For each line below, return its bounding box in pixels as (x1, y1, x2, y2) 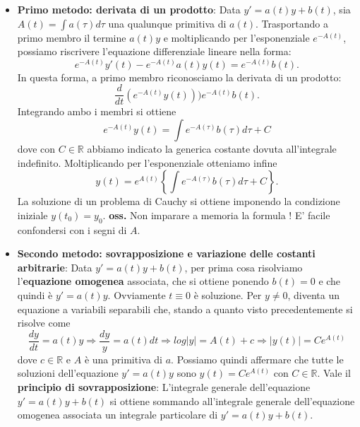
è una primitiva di (84, 351, 163, 366)
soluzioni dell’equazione (17, 365, 119, 380)
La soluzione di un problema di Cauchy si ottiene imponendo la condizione (17, 194, 340, 209)
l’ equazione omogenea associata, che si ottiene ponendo (17, 274, 269, 288)
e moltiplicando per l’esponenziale (163, 30, 310, 45)
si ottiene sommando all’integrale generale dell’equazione (109, 393, 355, 408)
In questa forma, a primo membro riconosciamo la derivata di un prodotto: (17, 69, 342, 84)
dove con (17, 141, 56, 156)
